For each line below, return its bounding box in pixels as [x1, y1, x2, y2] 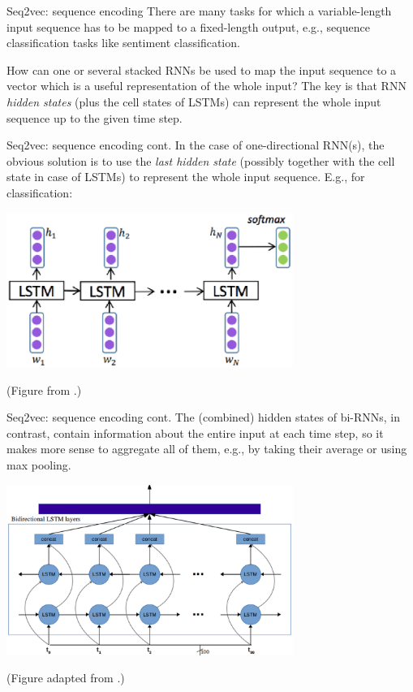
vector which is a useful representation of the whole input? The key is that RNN [6, 77, 407, 94]
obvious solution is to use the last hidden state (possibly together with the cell [6, 152, 395, 169]
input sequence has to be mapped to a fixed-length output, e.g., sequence [6, 18, 370, 35]
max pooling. [6, 456, 71, 474]
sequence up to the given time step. [6, 109, 183, 126]
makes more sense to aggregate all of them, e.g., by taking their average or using [6, 440, 407, 457]
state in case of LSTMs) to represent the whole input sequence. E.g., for [6, 168, 365, 185]
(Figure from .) [6, 381, 82, 398]
